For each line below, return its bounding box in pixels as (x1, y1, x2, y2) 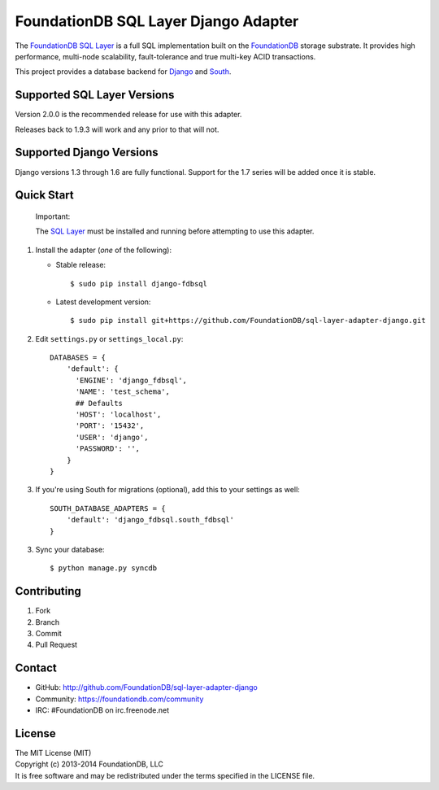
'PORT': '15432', (75, 421, 145, 430)
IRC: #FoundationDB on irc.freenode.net (35, 705, 170, 715)
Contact (15, 661, 57, 675)
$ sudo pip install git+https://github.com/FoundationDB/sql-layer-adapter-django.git (70, 316, 426, 325)
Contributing (15, 584, 81, 598)
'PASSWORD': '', (75, 444, 141, 453)
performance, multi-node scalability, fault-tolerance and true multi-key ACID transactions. (15, 51, 316, 61)
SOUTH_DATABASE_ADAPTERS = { (50, 504, 166, 513)
